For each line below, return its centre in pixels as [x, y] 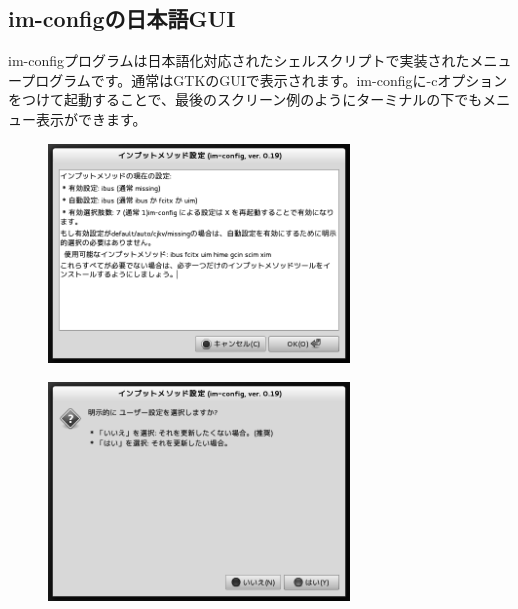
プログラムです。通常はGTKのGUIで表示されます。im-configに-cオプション [264, 79]
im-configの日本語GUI [122, 18]
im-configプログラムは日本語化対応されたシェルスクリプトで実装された [239, 60]
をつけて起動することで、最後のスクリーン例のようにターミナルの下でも [245, 99]
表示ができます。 [91, 118]
